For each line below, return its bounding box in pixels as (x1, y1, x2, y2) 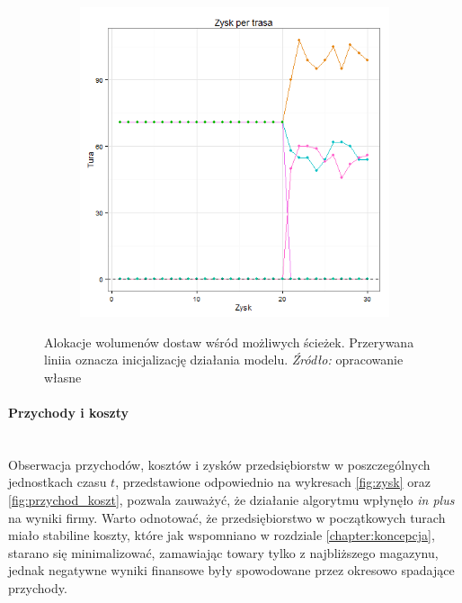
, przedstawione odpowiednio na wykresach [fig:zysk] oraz (115, 472, 431, 491)
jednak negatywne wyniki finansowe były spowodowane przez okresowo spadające (8, 561, 455, 580)
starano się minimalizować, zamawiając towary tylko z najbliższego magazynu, (8, 543, 439, 562)
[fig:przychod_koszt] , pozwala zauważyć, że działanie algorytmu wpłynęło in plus (8, 490, 455, 508)
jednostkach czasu (8, 472, 107, 491)
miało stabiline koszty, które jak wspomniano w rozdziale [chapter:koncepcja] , (8, 526, 435, 544)
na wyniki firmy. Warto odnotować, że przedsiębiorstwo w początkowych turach (8, 508, 446, 526)
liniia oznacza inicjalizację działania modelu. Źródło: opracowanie (44, 350, 404, 369)
